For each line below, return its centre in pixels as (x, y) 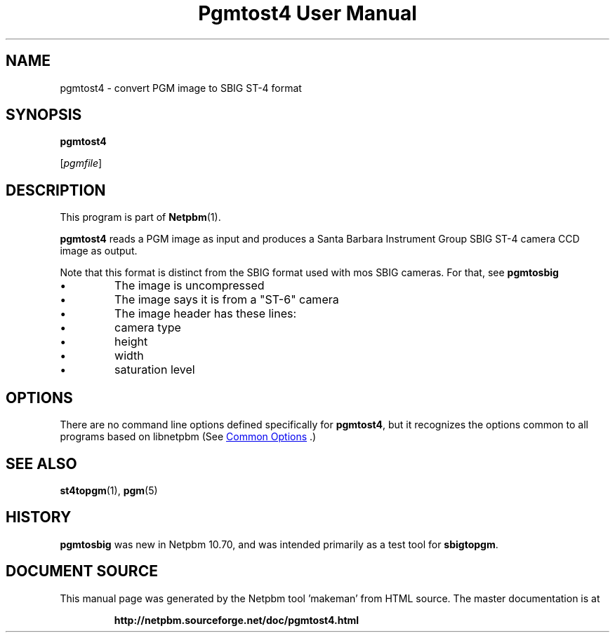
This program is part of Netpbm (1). (140, 217)
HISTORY (39, 517)
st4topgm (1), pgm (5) (109, 490)
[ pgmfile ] (81, 163)
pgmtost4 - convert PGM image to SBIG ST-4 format (181, 88)
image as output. (99, 251)
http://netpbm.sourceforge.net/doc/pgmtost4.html (237, 620)
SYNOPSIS (44, 115)
